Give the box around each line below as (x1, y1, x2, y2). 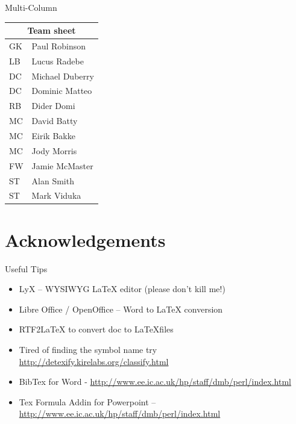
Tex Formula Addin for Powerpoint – (19, 395, 156, 408)
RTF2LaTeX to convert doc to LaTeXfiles (19, 323, 174, 335)
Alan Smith (31, 174, 74, 187)
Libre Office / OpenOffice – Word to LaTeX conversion (19, 302, 223, 315)
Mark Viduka (31, 189, 81, 202)
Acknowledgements (5, 227, 166, 252)
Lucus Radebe (31, 54, 84, 67)
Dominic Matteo (31, 84, 92, 97)
